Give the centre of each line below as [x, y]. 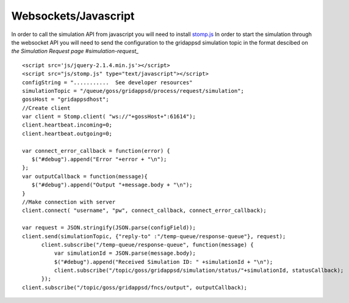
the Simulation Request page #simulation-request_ [75, 51]
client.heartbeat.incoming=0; [67, 125]
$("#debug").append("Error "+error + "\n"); [99, 159]
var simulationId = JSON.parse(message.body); [125, 253]
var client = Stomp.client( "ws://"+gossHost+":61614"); [109, 117]
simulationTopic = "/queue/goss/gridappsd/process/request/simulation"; [133, 91]
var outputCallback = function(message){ [85, 176]
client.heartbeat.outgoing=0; [67, 133]
